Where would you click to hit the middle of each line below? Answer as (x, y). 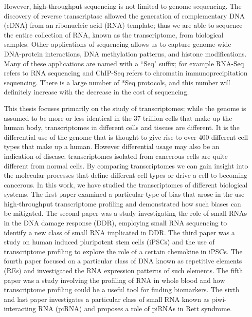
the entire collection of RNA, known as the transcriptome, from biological (114, 34)
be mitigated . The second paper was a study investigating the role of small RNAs (126, 213)
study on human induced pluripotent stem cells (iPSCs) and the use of (109, 242)
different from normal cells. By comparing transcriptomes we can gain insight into (126, 165)
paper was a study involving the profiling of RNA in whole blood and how (115, 280)
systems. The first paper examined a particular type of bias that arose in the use (124, 194)
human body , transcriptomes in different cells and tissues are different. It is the (122, 127)
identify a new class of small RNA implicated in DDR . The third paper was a (119, 232)
